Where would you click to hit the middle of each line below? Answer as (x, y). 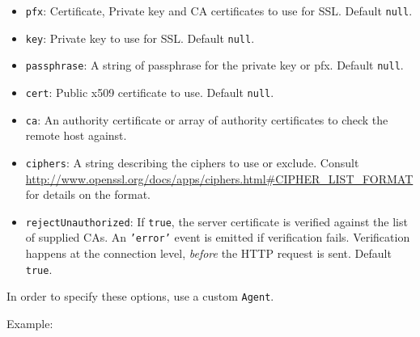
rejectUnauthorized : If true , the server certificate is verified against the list (216, 221)
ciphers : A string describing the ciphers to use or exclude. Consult (192, 162)
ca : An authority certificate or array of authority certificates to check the (207, 119)
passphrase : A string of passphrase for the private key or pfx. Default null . (214, 65)
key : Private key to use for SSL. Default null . (140, 38)
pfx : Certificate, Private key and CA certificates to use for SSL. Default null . (219, 11)
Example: (30, 323)
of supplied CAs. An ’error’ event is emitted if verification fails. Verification (218, 237)
